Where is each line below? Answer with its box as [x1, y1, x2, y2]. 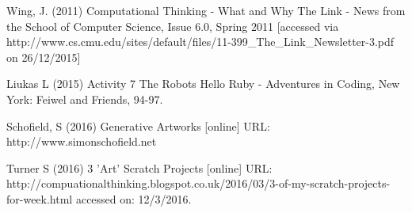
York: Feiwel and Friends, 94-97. [6, 90, 163, 107]
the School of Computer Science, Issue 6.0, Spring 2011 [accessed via [6, 17, 339, 34]
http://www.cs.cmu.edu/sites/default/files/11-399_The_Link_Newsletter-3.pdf [6, 33, 395, 50]
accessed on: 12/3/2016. [75, 190, 192, 207]
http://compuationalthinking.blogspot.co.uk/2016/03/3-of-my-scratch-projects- [6, 175, 391, 192]
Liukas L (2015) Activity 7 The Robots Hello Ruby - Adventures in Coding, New [6, 75, 400, 92]
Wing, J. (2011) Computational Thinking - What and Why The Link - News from [6, 2, 406, 18]
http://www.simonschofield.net [6, 133, 157, 150]
